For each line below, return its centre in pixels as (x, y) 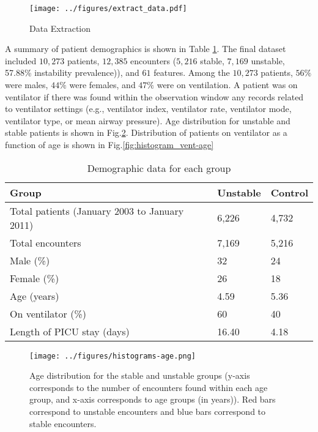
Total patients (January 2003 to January (97, 210)
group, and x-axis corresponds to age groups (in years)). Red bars (153, 399)
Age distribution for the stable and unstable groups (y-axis (140, 375)
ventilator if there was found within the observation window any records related (154, 96)
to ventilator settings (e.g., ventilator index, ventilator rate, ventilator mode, (148, 109)
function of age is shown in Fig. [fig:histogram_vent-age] (109, 144)
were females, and (102, 85)
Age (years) (35, 296)
